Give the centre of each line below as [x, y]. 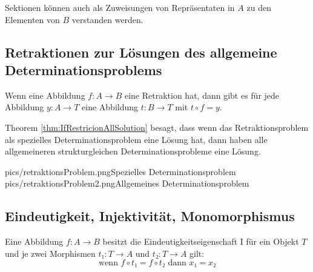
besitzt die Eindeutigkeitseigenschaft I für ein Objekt [201, 241]
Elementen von [32, 19]
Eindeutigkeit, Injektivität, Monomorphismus [150, 216]
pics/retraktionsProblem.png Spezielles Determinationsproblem [120, 171]
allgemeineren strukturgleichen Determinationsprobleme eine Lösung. [133, 151]
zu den [259, 7]
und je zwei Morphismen [50, 253]
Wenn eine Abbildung [45, 95]
